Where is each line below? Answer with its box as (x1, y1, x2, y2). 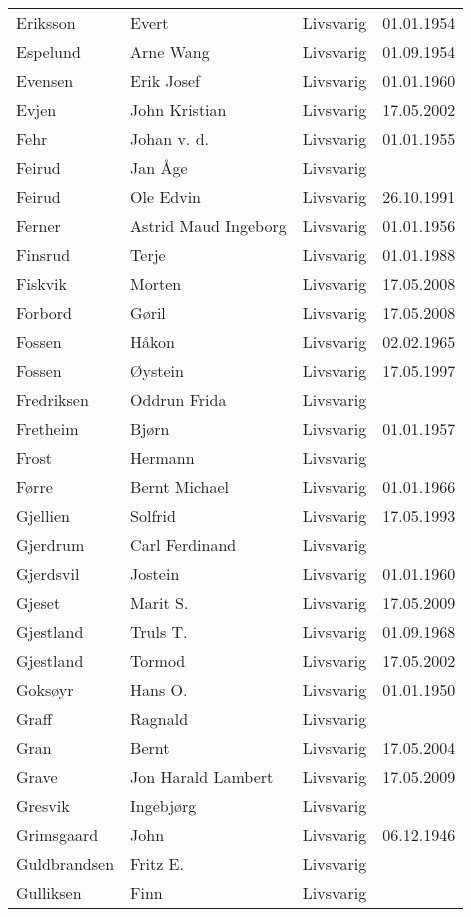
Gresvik (16, 794, 70, 817)
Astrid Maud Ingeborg (130, 214, 287, 237)
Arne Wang (130, 40, 210, 63)
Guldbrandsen (16, 852, 115, 875)
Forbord (16, 301, 72, 324)
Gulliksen (16, 881, 82, 904)
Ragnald (130, 707, 189, 730)
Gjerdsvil (16, 562, 80, 585)
